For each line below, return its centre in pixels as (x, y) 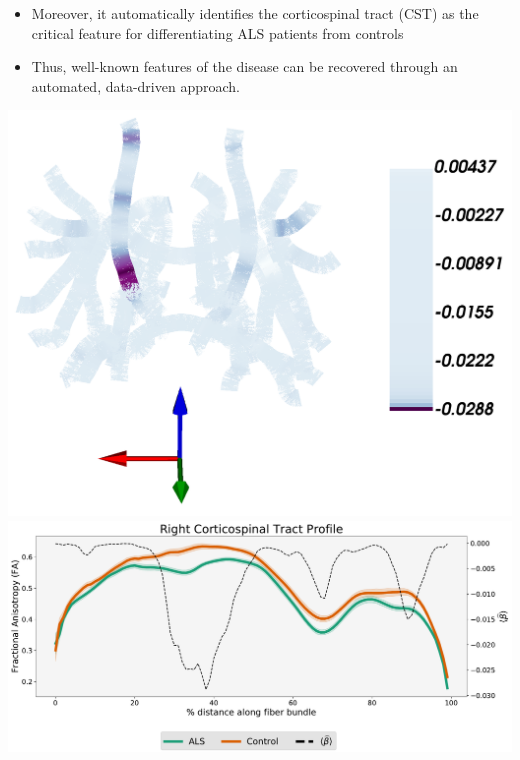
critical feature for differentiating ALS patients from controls (217, 32)
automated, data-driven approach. (135, 85)
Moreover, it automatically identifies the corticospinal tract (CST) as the (255, 13)
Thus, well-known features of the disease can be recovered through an (244, 66)
